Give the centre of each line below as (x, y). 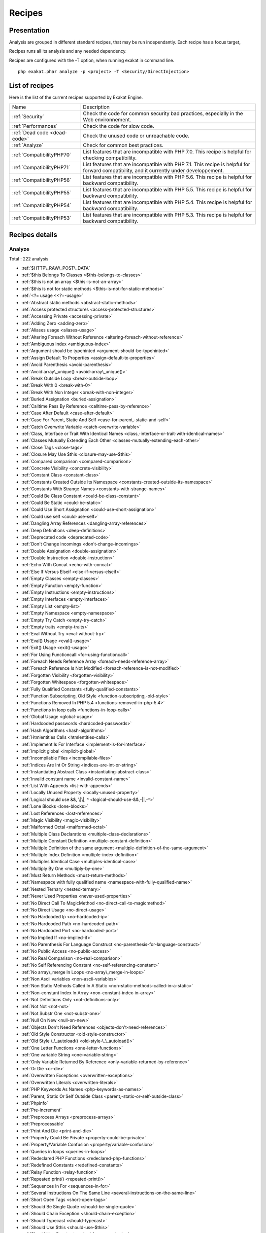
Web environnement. (107, 119)
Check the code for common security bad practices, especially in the (163, 113)
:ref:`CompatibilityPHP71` (41, 167)
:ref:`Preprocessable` (43, 1124)
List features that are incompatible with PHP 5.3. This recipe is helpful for (167, 215)
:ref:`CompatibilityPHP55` (42, 192)
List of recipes (32, 86)
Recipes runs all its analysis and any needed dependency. (68, 51)
